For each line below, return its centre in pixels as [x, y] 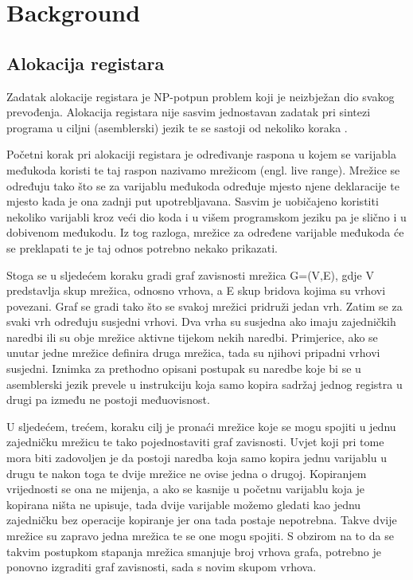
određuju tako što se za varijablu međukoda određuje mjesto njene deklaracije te [203, 185]
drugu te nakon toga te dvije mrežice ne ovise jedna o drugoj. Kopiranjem [187, 473]
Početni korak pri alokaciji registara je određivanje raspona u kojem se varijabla [201, 154]
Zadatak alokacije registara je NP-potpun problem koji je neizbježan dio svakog [201, 96]
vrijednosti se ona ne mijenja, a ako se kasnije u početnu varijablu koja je [185, 489]
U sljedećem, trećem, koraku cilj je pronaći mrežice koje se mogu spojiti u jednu [201, 426]
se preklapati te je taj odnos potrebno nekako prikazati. [142, 247]
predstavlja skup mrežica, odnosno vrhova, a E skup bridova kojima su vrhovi [196, 290]
